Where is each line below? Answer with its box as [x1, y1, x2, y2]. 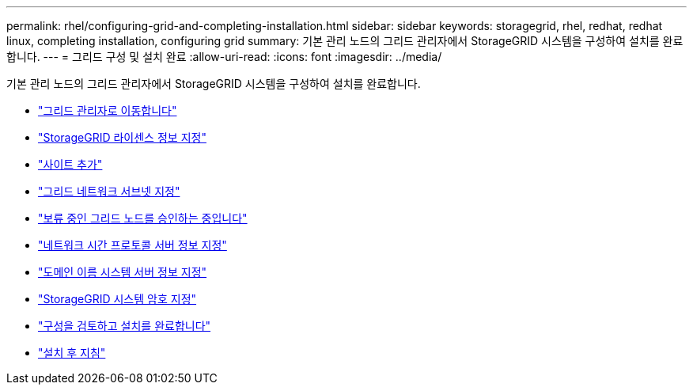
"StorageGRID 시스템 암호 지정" [38, 292, 197, 306]
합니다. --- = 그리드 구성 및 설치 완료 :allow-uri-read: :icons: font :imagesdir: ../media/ [6, 50, 442, 63]
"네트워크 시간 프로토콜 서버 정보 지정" [38, 238, 227, 252]
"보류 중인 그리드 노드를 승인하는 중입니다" [38, 211, 248, 225]
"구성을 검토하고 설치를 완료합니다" [38, 319, 211, 332]
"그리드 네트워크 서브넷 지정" [38, 184, 180, 198]
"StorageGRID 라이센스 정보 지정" [38, 131, 206, 144]
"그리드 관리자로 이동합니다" [38, 104, 177, 117]
